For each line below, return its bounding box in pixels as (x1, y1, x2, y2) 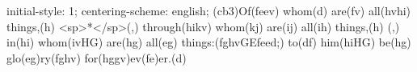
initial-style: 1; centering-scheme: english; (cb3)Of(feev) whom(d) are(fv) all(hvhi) (6, 2, 411, 18)
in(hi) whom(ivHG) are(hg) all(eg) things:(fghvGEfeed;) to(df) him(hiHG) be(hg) (6, 34, 411, 50)
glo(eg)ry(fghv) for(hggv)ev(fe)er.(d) (6, 49, 187, 66)
